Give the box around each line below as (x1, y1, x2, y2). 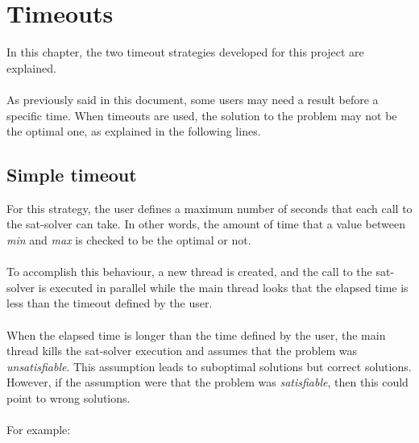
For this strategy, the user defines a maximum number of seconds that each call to (6, 199, 413, 216)
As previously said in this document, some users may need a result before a (6, 90, 379, 107)
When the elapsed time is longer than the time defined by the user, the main (6, 326, 386, 343)
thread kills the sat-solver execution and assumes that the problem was (6, 342, 358, 359)
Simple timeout (6, 162, 137, 187)
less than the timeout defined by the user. (6, 295, 213, 311)
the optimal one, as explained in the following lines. (6, 123, 261, 140)
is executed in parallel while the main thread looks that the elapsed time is (38, 278, 409, 295)
